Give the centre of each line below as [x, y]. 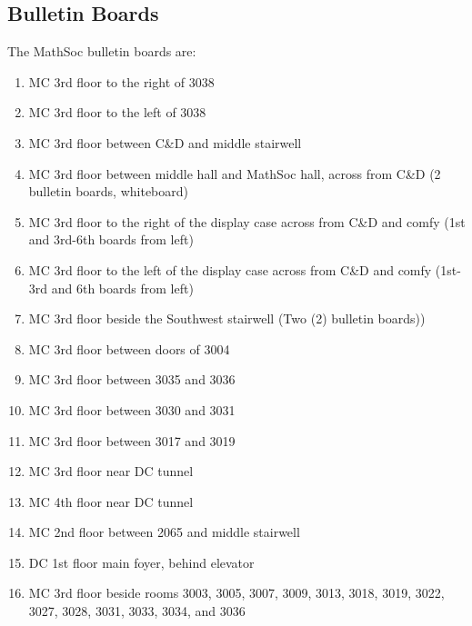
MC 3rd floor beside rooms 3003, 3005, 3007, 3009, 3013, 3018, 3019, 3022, [236, 593]
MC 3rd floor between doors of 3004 [129, 348]
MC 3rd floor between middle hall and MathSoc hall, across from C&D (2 [235, 173]
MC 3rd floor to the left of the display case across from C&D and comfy [230, 269]
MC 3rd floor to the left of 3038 [117, 112]
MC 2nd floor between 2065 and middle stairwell [164, 532]
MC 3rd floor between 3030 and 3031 [132, 409]
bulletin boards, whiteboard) [109, 191]
